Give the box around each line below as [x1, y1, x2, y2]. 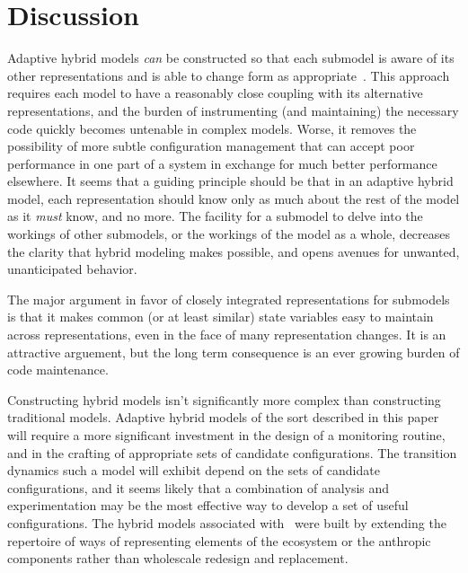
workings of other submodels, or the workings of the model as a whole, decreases [7, 225, 451, 243]
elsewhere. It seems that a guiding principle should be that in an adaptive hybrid [7, 172, 454, 190]
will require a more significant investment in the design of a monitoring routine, [7, 426, 446, 444]
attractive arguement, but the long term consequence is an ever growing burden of [7, 342, 460, 361]
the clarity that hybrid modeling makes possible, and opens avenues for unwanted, [7, 242, 460, 260]
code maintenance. [7, 360, 109, 379]
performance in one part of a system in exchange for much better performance [7, 154, 437, 172]
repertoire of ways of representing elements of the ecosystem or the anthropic [7, 531, 431, 550]
